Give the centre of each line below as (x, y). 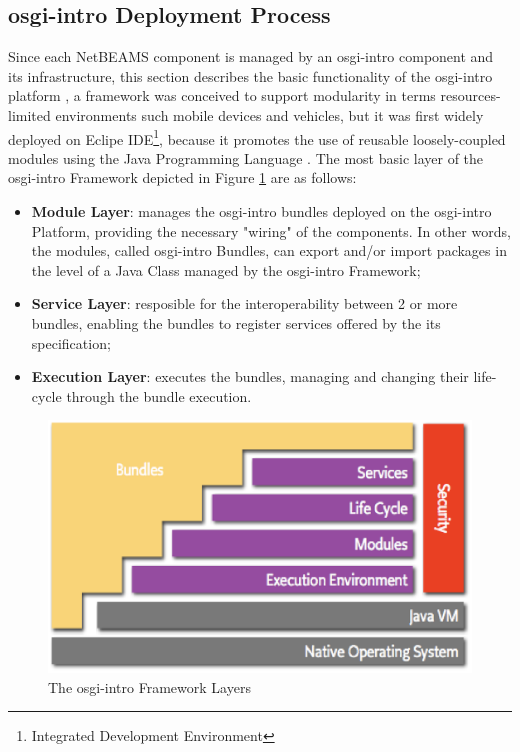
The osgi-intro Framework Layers (149, 686)
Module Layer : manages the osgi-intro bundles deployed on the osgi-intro (261, 211)
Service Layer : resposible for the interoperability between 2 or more (244, 303)
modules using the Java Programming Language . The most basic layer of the (246, 157)
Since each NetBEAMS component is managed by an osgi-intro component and (251, 56)
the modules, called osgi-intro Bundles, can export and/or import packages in (269, 250)
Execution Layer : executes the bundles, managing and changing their (250, 376)
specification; (71, 342)
